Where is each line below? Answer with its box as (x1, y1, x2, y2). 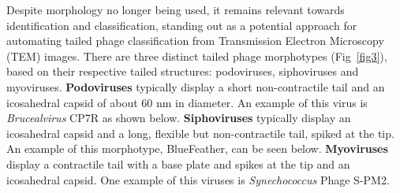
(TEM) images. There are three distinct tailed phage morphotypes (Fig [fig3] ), (6, 47, 387, 64)
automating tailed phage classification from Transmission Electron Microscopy (6, 32, 384, 49)
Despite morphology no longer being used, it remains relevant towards (6, 2, 345, 17)
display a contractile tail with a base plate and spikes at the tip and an (6, 155, 350, 172)
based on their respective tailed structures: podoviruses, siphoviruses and (6, 63, 359, 80)
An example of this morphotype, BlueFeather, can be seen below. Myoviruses (6, 140, 388, 157)
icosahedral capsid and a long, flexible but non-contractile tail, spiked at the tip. (6, 124, 394, 141)
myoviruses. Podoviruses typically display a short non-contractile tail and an (6, 78, 385, 95)
